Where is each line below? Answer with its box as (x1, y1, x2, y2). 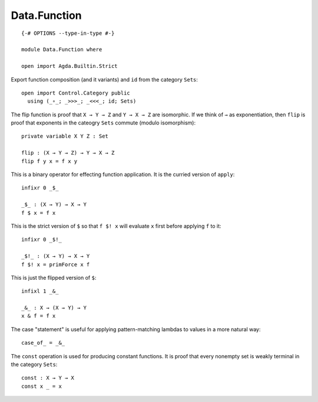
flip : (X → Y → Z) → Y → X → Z (21, 149, 115, 156)
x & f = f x (21, 313, 56, 319)
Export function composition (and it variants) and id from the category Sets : (11, 76, 198, 83)
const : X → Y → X (21, 375, 75, 381)
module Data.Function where (21, 46, 102, 53)
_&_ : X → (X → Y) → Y (21, 305, 87, 311)
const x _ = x (21, 383, 62, 390)
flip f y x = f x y (21, 158, 78, 165)
